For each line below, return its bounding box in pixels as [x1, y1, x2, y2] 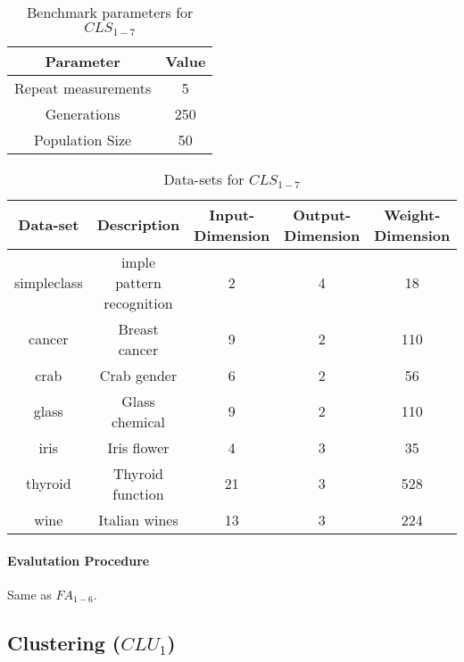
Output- [293, 203, 352, 225]
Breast [118, 318, 159, 339]
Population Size [34, 128, 132, 150]
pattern [115, 271, 162, 293]
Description [96, 214, 180, 236]
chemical [112, 410, 165, 432]
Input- [209, 203, 255, 225]
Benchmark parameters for [27, 2, 194, 22]
